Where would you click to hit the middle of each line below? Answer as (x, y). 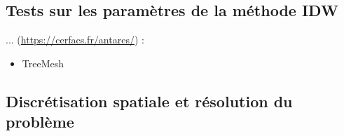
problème (40, 122)
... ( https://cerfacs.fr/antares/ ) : (75, 40)
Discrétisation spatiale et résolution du (149, 101)
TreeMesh (43, 63)
